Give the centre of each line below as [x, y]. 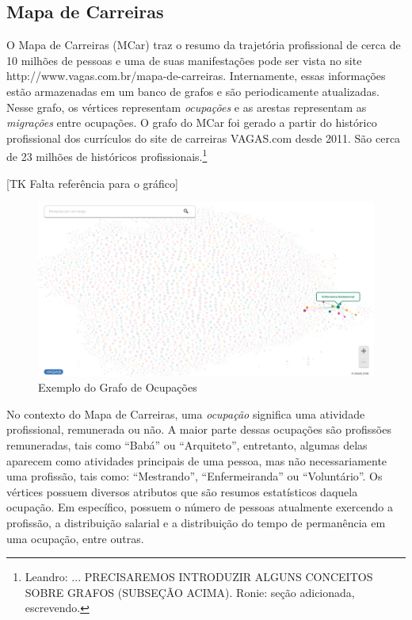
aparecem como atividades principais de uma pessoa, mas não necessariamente [197, 460]
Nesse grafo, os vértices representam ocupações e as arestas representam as [187, 107]
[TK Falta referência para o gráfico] [92, 183]
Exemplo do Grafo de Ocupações [118, 387]
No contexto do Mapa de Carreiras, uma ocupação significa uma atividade [186, 413]
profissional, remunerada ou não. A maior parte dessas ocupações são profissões [199, 429]
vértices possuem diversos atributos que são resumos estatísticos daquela [182, 491]
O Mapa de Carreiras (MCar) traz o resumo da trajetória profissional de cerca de [204, 45]
